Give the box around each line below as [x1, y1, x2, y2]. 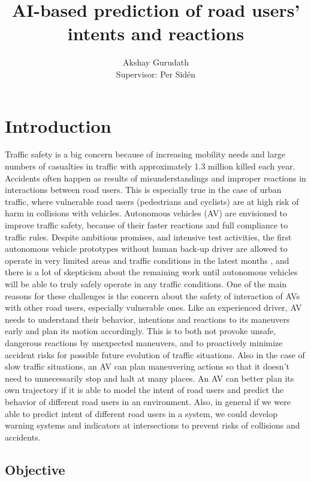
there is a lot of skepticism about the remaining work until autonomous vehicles [5, 266, 298, 278]
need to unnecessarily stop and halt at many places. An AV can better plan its [5, 371, 294, 384]
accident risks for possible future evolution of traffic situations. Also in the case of [5, 348, 305, 361]
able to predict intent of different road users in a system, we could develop [5, 407, 278, 419]
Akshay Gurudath [123, 56, 189, 69]
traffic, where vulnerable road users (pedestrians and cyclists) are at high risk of [5, 195, 299, 207]
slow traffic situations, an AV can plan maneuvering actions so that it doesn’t [5, 360, 289, 373]
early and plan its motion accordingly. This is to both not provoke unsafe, [5, 325, 276, 337]
